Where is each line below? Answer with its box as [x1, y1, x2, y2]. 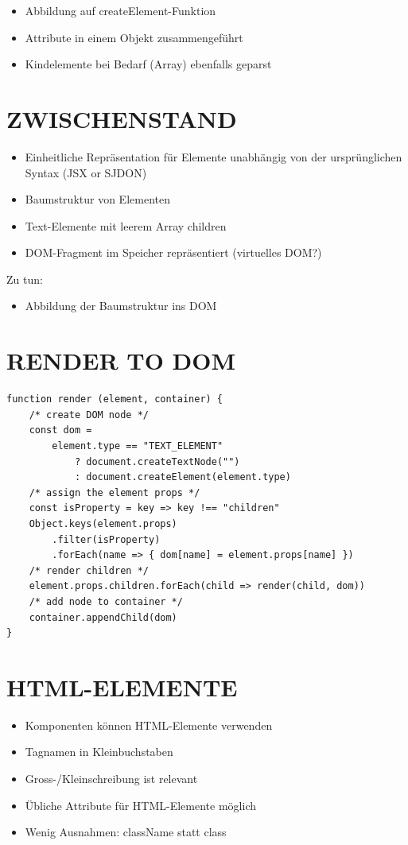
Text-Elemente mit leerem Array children [25, 217, 227, 234]
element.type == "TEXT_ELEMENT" [52, 440, 223, 452]
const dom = [29, 424, 92, 436]
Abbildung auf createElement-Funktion [25, 2, 216, 18]
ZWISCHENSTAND [6, 102, 237, 134]
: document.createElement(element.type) [74, 471, 291, 483]
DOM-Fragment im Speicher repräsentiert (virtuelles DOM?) [25, 244, 322, 261]
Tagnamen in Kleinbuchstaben [25, 743, 173, 760]
